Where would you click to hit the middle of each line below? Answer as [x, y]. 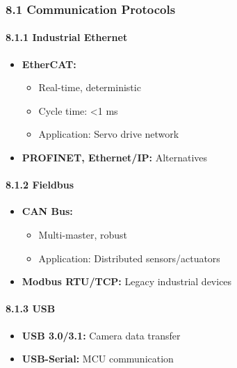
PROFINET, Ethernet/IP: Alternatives [115, 158]
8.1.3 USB [31, 309]
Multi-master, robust [83, 234]
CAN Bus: [47, 211]
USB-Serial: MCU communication [98, 359]
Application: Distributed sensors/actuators [129, 258]
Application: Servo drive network [109, 134]
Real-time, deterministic [90, 87]
